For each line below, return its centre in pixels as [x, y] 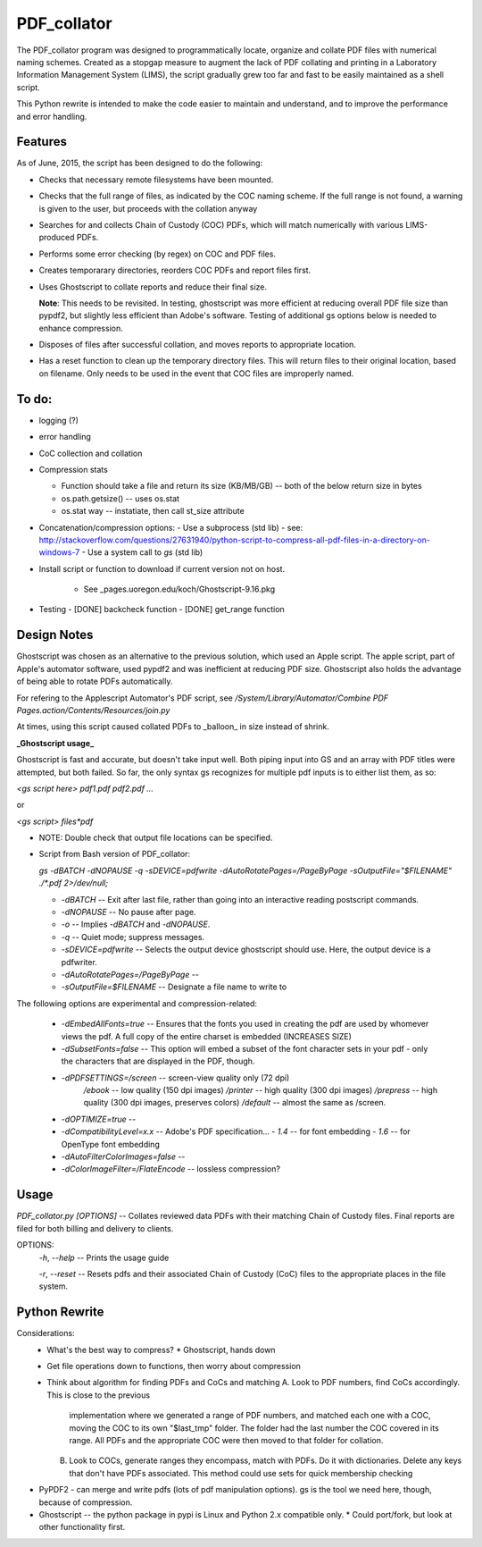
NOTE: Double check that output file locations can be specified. [156, 838]
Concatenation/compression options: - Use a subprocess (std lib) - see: [171, 527]
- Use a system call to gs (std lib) [142, 552]
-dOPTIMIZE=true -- [99, 1119]
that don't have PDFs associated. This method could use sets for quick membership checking [241, 1473]
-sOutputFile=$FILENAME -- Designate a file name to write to [174, 987]
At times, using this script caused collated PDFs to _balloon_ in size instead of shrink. [173, 727]
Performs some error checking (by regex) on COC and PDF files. [158, 254]
